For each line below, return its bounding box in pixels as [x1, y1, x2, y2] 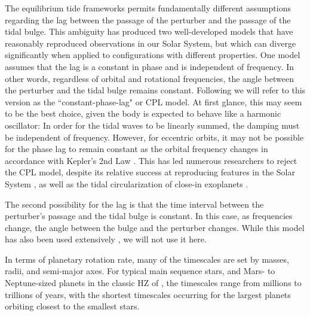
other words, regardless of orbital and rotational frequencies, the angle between [5, 72, 294, 84]
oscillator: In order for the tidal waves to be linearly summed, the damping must [5, 118, 300, 131]
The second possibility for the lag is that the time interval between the [5, 197, 264, 210]
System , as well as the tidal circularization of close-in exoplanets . [5, 177, 248, 190]
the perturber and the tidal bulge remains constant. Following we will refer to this [5, 84, 306, 96]
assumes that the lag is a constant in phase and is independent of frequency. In [5, 60, 294, 72]
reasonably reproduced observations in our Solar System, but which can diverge [5, 37, 296, 49]
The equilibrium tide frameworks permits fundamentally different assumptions [5, 2, 291, 14]
